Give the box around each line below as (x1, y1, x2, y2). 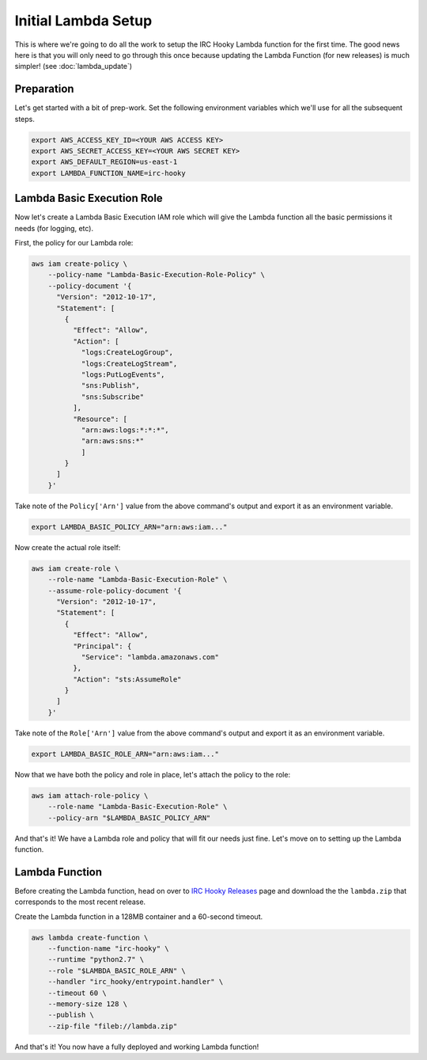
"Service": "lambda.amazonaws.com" (81, 652, 219, 661)
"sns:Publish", (81, 381, 140, 390)
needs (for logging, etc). (14, 223, 94, 233)
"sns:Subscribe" (81, 392, 145, 401)
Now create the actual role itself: (14, 542, 121, 552)
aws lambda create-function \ (31, 933, 149, 942)
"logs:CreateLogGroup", (81, 348, 174, 357)
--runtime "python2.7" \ (47, 955, 145, 964)
